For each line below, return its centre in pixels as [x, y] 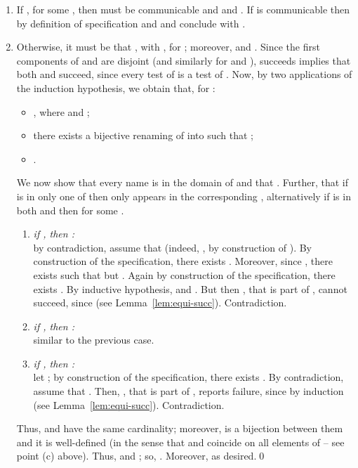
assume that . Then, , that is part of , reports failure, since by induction [188, 391]
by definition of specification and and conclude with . [131, 23]
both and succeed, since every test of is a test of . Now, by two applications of [184, 74]
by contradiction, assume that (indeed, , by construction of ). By [173, 247]
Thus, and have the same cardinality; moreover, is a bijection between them [180, 428]
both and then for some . [70, 210]
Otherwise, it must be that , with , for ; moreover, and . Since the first [168, 47]
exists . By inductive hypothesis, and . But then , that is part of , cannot [190, 288]
